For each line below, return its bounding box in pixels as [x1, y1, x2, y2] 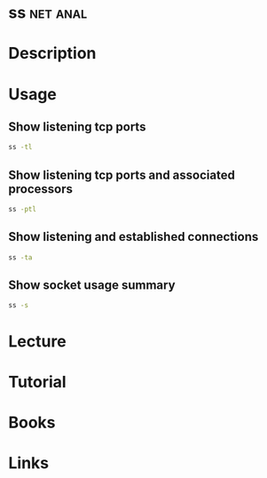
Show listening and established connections [8, 229, 259, 244]
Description [8, 44, 97, 64]
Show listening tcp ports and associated [8, 167, 236, 182]
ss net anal [8, 3, 88, 23]
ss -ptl [8, 205, 37, 214]
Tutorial [8, 371, 67, 392]
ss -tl [8, 143, 33, 152]
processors [8, 181, 73, 196]
